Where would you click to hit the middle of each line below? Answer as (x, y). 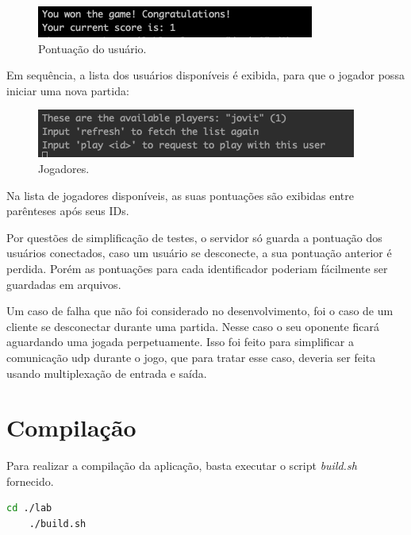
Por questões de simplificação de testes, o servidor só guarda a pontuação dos (194, 237)
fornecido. (30, 481)
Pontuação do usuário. (92, 48)
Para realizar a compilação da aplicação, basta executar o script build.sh (182, 466)
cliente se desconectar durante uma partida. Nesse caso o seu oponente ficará (193, 326)
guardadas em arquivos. (64, 284)
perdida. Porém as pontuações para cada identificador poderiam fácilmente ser (197, 268)
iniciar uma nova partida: (68, 90)
